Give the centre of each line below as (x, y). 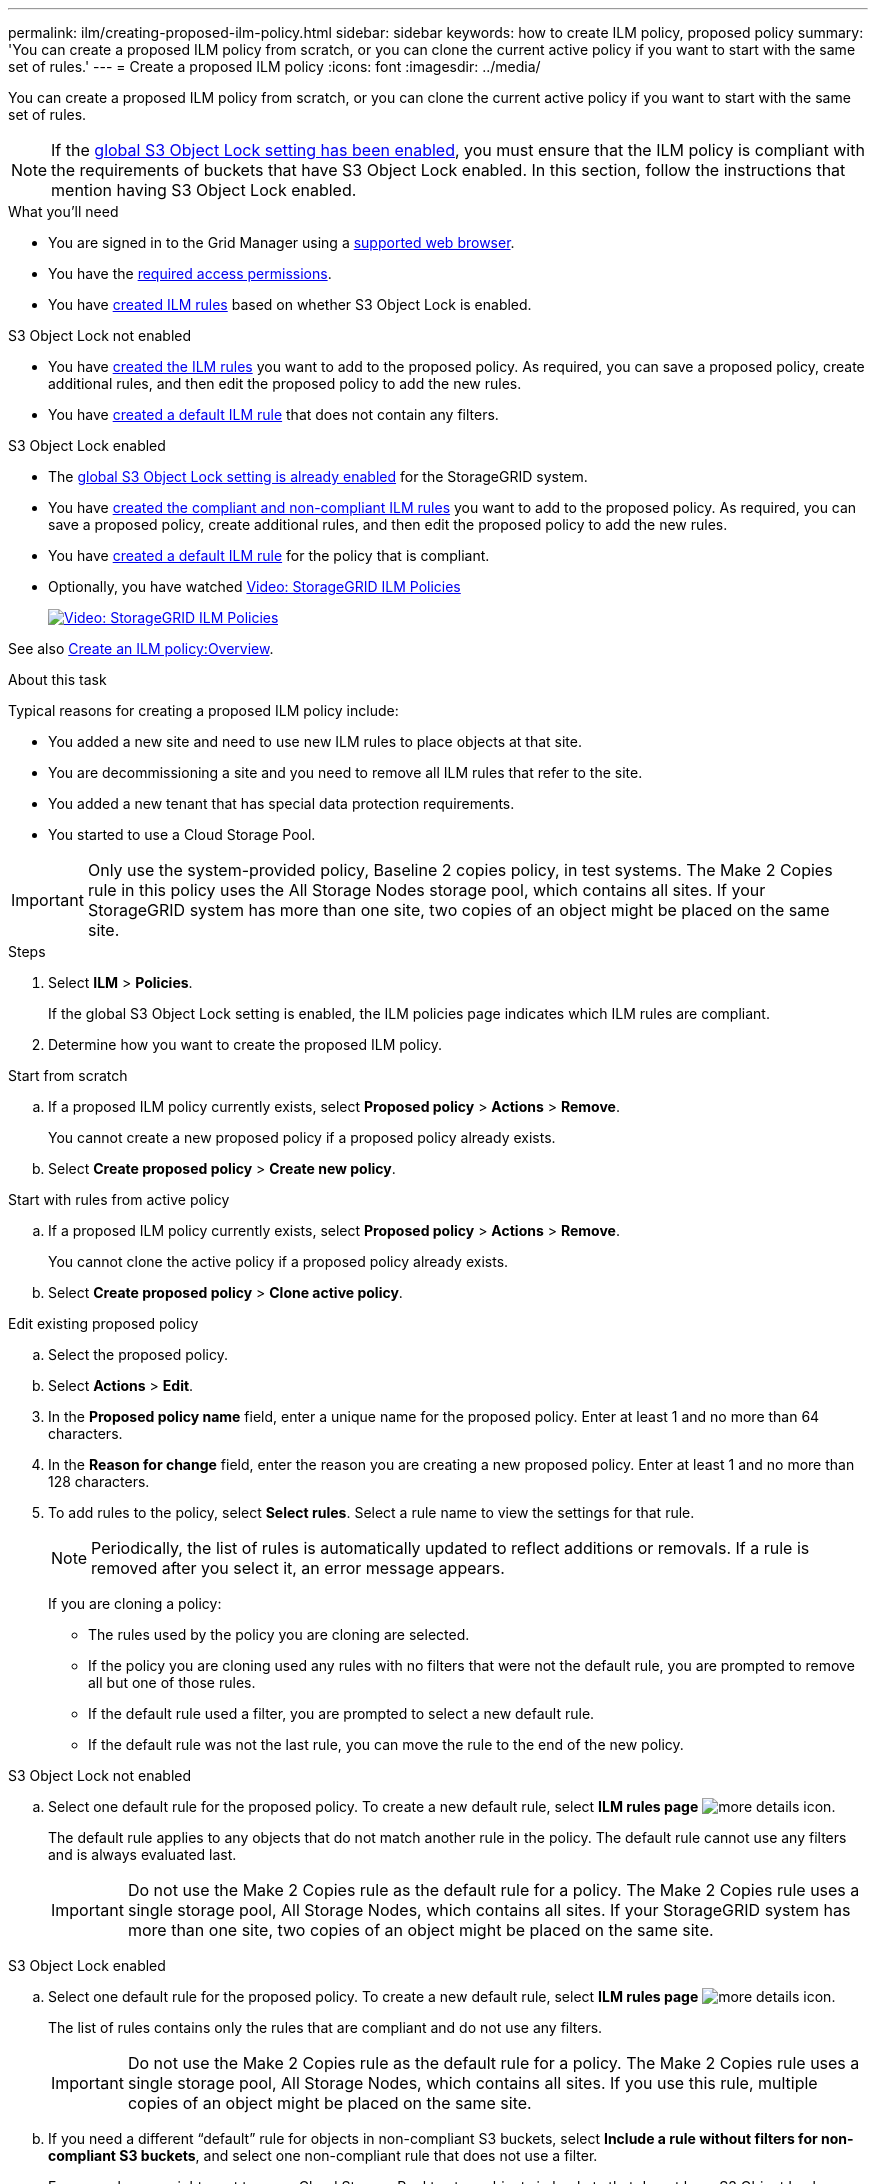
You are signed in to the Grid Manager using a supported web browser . (281, 242)
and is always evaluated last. (142, 1854)
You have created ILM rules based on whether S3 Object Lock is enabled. (290, 304)
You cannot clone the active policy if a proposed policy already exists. (278, 1261)
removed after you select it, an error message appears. (298, 1568)
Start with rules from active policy (119, 1199)
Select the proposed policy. (138, 1354)
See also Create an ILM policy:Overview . (141, 648)
